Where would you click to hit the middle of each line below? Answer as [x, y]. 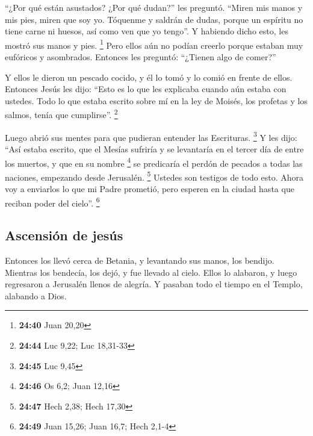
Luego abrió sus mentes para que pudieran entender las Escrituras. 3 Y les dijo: [151, 136]
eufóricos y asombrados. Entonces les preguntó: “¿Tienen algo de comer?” [141, 57]
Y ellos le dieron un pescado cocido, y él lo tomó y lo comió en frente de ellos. [149, 77]
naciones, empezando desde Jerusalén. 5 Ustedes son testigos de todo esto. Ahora [154, 176]
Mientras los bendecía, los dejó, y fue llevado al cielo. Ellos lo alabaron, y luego [151, 272]
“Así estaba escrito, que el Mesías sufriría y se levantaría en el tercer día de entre [154, 148]
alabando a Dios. [36, 295]
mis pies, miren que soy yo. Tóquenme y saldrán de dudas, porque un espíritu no [154, 19]
